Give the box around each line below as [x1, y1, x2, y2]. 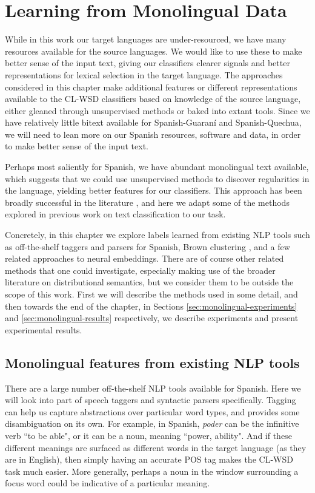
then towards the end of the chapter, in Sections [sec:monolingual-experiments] [5, 299, 297, 312]
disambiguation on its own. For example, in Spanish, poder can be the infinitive [5, 417, 299, 430]
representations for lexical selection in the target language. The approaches [5, 68, 283, 81]
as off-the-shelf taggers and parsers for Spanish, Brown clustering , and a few [5, 240, 290, 253]
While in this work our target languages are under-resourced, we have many [5, 33, 287, 46]
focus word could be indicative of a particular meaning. [5, 477, 210, 489]
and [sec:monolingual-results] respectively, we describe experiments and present [5, 311, 299, 324]
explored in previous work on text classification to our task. [5, 208, 226, 220]
